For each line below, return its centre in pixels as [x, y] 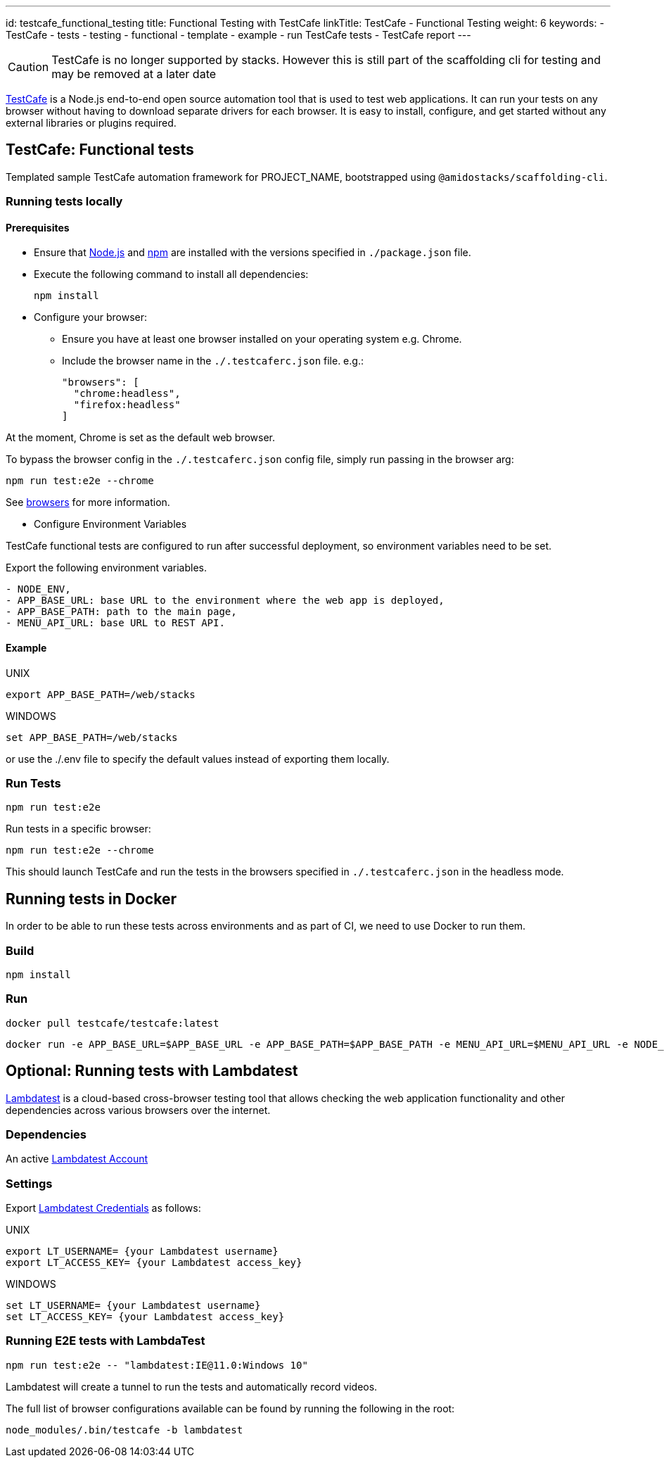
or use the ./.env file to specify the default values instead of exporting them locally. [198, 759]
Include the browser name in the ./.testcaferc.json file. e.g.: [213, 361]
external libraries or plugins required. [91, 123]
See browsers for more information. [88, 502]
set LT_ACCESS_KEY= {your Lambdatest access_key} [145, 1317]
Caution [28, 67]
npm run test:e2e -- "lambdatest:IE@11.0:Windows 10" [157, 1365]
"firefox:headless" [127, 405]
